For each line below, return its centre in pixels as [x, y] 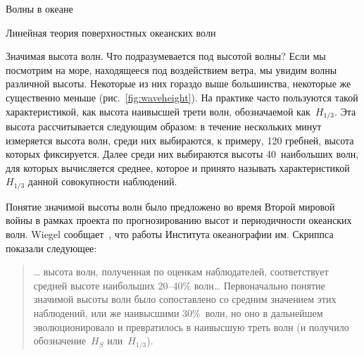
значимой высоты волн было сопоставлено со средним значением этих [185, 299]
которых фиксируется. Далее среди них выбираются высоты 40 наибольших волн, [182, 154]
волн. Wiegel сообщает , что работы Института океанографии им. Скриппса [170, 234]
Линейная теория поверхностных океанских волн [111, 32]
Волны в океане [39, 8]
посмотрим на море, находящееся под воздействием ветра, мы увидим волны [171, 69]
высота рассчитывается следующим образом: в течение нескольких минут [164, 126]
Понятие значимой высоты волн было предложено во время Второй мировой [170, 206]
